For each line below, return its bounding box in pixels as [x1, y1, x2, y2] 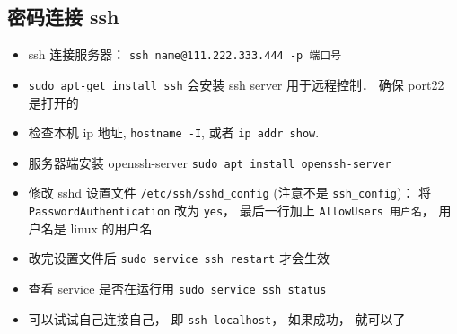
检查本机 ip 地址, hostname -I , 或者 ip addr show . [28, 123, 320, 142]
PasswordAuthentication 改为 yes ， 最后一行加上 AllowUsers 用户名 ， [28, 201, 435, 220]
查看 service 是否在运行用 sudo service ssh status [28, 278, 327, 297]
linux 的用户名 [70, 218, 153, 237]
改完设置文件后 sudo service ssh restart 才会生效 [28, 249, 330, 268]
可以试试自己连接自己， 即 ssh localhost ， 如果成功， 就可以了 [28, 309, 406, 328]
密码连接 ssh [7, 3, 119, 31]
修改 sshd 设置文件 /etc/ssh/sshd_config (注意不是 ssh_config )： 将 [28, 183, 432, 202]
